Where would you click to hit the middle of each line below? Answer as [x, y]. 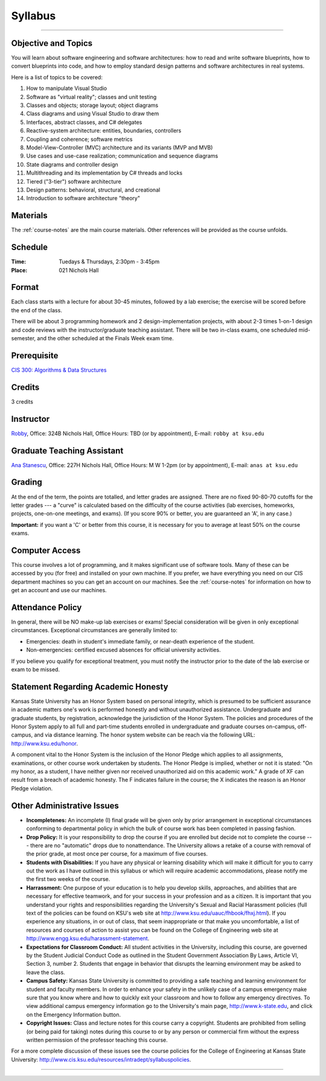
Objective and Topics [52, 43]
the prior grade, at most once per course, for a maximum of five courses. [117, 854]
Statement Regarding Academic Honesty [90, 687]
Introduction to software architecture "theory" [83, 198]
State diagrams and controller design [72, 164]
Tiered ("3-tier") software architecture [74, 181]
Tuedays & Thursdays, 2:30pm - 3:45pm [109, 262]
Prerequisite [35, 356]
